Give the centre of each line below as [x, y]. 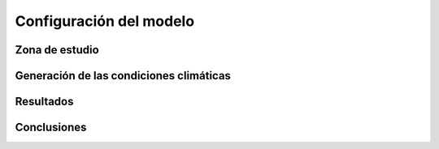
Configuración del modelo [105, 21]
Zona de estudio [57, 50]
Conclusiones [51, 128]
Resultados [44, 102]
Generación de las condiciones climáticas [123, 76]
